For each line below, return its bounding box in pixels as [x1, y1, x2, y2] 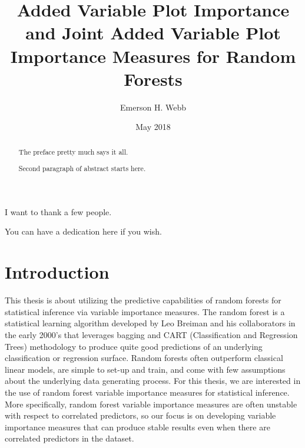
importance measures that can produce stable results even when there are [5, 420, 270, 433]
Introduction [5, 260, 110, 284]
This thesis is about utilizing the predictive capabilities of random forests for [5, 294, 281, 306]
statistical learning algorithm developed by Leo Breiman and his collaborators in [5, 317, 296, 329]
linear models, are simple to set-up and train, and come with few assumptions [5, 363, 286, 375]
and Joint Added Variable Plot [25, 21, 281, 45]
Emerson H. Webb [120, 101, 186, 113]
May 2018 [135, 121, 171, 133]
